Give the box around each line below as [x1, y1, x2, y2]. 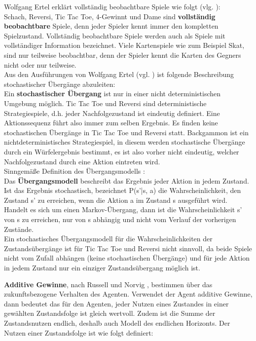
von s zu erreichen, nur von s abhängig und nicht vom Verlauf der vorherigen [4, 214, 236, 225]
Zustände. [4, 224, 34, 234]
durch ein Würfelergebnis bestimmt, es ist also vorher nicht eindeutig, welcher [4, 146, 239, 156]
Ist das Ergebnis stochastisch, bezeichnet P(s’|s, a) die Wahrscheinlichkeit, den [4, 185, 241, 195]
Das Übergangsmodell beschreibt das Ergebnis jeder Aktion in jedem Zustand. [4, 175, 249, 186]
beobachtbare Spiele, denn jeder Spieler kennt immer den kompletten [4, 21, 219, 31]
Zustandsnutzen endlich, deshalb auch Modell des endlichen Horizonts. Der [4, 318, 230, 328]
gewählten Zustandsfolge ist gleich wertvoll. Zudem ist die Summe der [4, 308, 216, 318]
